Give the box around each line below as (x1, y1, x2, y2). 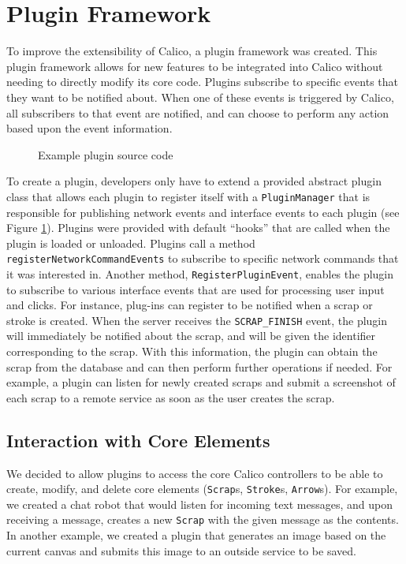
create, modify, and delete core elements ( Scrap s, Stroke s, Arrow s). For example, (6, 480, 398, 497)
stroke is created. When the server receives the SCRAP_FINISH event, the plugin (6, 312, 388, 328)
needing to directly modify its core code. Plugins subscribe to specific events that (6, 73, 398, 90)
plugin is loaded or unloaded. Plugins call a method (6, 234, 255, 251)
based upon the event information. (6, 120, 173, 136)
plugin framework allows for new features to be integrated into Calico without (6, 58, 383, 74)
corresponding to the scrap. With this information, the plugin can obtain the (6, 343, 378, 360)
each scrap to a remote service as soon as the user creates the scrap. (6, 389, 335, 405)
